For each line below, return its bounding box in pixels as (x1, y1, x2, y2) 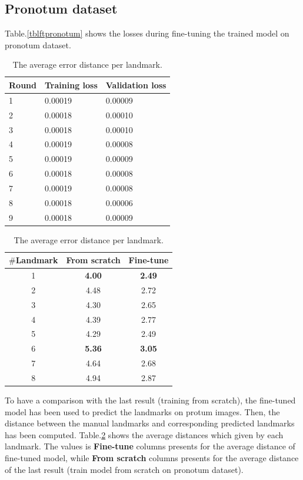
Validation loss (105, 78, 167, 91)
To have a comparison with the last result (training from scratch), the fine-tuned (5, 394, 296, 406)
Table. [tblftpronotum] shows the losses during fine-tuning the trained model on (5, 27, 289, 39)
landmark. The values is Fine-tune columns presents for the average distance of (5, 440, 295, 452)
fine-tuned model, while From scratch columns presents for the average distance (5, 452, 299, 464)
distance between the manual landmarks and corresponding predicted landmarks (5, 417, 295, 429)
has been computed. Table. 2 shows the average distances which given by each (5, 428, 284, 441)
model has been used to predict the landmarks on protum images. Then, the (5, 405, 280, 418)
